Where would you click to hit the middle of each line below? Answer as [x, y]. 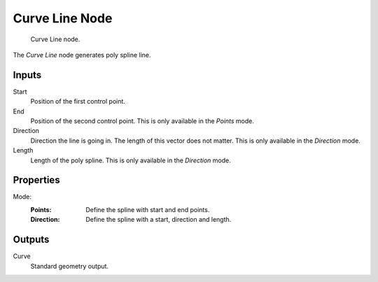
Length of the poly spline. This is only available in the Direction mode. [131, 160]
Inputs [27, 75]
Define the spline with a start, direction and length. [159, 220]
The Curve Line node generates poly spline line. [82, 55]
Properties [36, 180]
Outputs [31, 240]
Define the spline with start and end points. [148, 209]
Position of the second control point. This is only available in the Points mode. [142, 121]
